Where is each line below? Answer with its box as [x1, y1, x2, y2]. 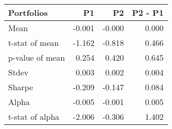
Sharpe [8, 81, 33, 93]
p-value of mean [8, 51, 65, 63]
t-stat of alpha [8, 111, 60, 122]
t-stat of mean [8, 37, 59, 48]
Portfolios [8, 7, 48, 18]
